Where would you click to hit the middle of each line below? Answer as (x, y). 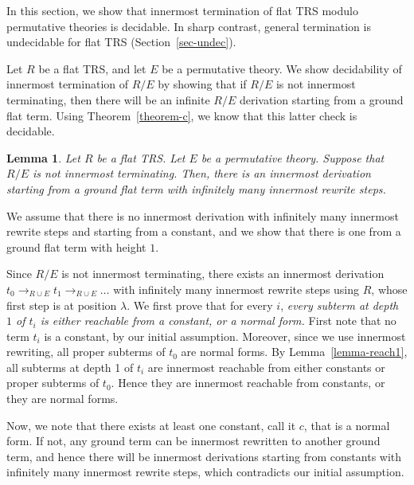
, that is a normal (347, 425)
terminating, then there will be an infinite (108, 99)
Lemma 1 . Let (43, 157)
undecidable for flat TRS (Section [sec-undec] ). (121, 42)
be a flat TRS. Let (141, 157)
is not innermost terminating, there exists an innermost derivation (223, 274)
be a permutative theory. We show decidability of (282, 68)
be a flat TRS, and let (92, 68)
